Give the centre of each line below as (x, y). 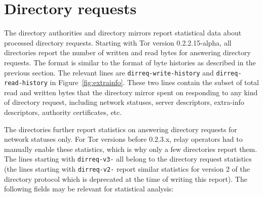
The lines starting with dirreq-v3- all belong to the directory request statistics (128, 159)
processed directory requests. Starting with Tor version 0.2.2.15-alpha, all (118, 42)
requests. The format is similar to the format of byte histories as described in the (130, 62)
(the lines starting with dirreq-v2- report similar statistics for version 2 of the (127, 169)
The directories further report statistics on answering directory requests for (121, 129)
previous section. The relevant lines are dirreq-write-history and (109, 72)
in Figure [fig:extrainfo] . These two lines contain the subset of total (155, 82)
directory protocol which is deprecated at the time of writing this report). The (126, 179)
